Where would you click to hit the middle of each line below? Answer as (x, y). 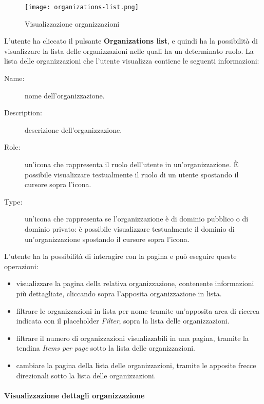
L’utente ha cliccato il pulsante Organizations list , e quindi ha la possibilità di (131, 41)
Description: (23, 113)
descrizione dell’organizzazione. (73, 129)
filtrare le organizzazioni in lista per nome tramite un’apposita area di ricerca (138, 310)
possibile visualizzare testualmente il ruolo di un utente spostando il (132, 174)
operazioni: (21, 266)
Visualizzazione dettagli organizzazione (74, 395)
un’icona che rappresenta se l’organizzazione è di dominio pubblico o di (137, 219)
